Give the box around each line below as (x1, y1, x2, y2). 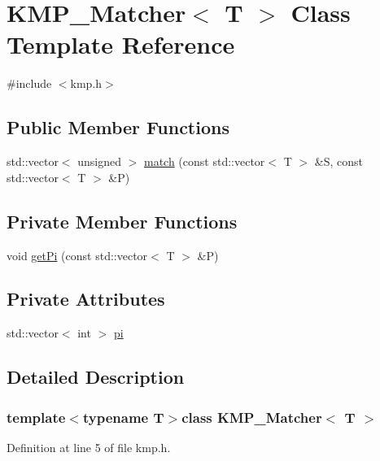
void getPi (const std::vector (7, 246, 148, 263)
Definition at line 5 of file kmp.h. (7, 438, 171, 455)
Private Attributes (7, 286, 165, 311)
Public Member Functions (7, 115, 229, 140)
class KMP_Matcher (181, 407, 322, 427)
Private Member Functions (7, 208, 238, 233)
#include (7, 75, 52, 92)
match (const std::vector (143, 153, 265, 170)
